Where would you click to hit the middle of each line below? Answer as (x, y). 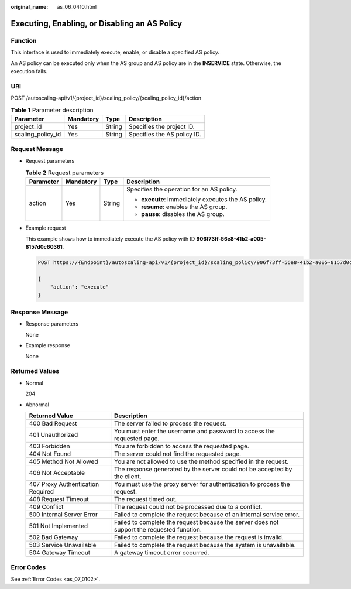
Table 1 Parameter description (52, 110)
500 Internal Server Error (63, 514)
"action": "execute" (80, 287)
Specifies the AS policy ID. (165, 134)
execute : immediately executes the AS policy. (204, 200)
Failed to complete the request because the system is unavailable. (205, 545)
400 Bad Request (53, 423)
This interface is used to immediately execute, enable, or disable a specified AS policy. (115, 52)
